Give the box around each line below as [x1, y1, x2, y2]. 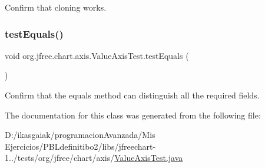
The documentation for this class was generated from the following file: [5, 108, 261, 121]
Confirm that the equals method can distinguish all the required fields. [5, 89, 260, 101]
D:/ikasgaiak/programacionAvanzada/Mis [5, 129, 155, 141]
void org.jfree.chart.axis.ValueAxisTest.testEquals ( [5, 49, 189, 61]
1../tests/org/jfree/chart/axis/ [5, 151, 115, 164]
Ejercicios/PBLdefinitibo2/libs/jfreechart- [5, 140, 156, 152]
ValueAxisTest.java [114, 151, 183, 164]
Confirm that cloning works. [5, 1, 107, 13]
